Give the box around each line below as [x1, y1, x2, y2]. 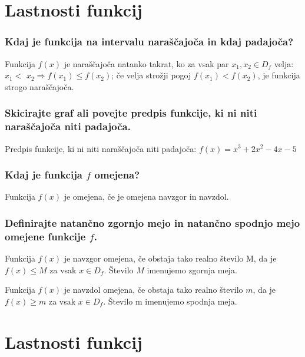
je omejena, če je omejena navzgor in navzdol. [64, 190, 229, 203]
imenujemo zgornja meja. [147, 263, 237, 276]
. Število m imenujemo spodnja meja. [103, 295, 237, 307]
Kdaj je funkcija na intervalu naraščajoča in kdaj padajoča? [5, 34, 294, 49]
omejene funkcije [5, 229, 86, 243]
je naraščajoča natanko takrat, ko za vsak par [64, 57, 229, 70]
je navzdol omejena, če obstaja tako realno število [64, 283, 243, 296]
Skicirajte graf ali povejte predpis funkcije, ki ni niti [5, 105, 257, 120]
